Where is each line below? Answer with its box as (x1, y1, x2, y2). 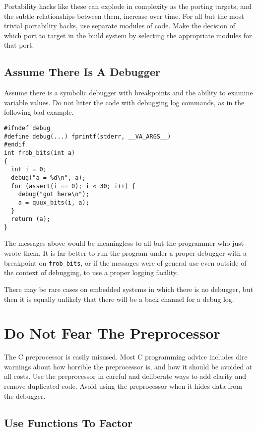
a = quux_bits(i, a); (18, 199, 89, 206)
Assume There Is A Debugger (4, 64, 160, 79)
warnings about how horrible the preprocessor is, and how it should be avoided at (4, 361, 253, 371)
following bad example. (4, 107, 74, 117)
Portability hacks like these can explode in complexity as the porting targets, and (4, 1, 252, 11)
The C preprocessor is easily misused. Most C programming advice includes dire (4, 352, 248, 362)
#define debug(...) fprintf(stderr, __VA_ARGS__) (4, 133, 171, 140)
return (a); (11, 215, 51, 223)
